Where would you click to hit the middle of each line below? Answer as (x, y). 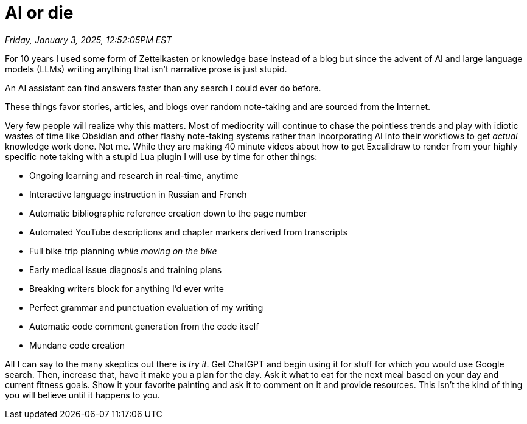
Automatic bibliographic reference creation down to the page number (168, 213)
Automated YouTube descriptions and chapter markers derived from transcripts (188, 232)
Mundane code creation (77, 345)
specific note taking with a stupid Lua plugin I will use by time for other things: (161, 156)
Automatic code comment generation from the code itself (144, 326)
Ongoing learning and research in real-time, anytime (134, 175)
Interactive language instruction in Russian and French (138, 194)
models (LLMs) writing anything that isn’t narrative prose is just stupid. (146, 69)
